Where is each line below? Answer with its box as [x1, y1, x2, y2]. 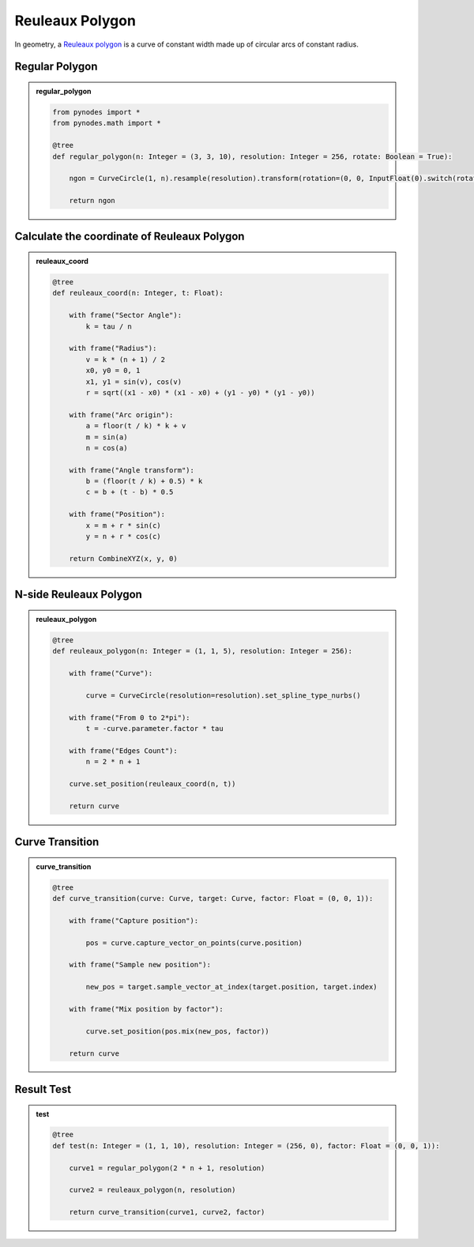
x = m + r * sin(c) [85, 521, 161, 529]
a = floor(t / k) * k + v [85, 421, 186, 431]
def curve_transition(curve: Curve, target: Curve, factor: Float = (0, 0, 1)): [52, 894, 374, 903]
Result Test [14, 1083, 71, 1096]
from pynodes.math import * [52, 119, 161, 128]
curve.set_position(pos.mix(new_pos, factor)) [85, 1027, 269, 1035]
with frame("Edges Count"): [69, 746, 178, 755]
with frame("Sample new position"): [69, 960, 211, 970]
